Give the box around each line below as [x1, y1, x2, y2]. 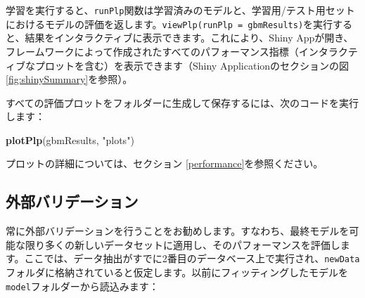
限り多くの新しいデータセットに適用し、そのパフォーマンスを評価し [25, 237, 340, 252]
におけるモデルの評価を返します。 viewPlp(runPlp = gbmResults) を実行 [6, 16, 333, 31]
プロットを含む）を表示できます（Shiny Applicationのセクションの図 [34, 58, 350, 72]
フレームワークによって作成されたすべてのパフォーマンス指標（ [6, 44, 299, 58]
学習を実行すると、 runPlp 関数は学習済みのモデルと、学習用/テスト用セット [6, 3, 355, 17]
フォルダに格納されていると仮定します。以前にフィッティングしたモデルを [6, 265, 349, 280]
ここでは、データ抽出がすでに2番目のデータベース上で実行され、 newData [24, 251, 360, 266]
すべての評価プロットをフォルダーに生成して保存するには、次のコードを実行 [6, 95, 359, 110]
